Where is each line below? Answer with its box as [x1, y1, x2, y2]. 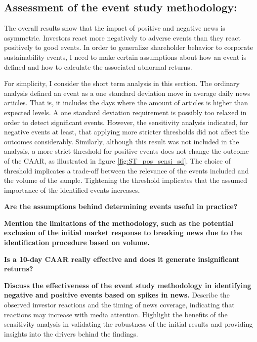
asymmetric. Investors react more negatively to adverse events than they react [4, 32, 241, 43]
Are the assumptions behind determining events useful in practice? [4, 201, 238, 212]
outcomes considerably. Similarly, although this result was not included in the [4, 136, 239, 146]
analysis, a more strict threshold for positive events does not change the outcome [4, 146, 249, 156]
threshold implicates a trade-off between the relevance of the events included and [4, 165, 249, 175]
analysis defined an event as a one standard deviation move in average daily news [4, 87, 251, 98]
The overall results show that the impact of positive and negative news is [4, 23, 225, 33]
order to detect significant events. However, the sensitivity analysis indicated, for [4, 117, 248, 127]
